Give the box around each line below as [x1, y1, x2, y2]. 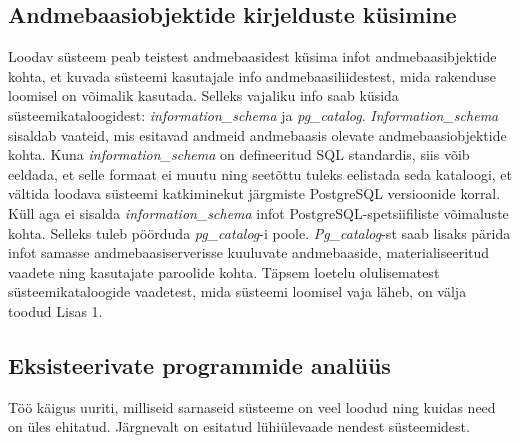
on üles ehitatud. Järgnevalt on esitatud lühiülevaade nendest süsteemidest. [8, 416, 470, 437]
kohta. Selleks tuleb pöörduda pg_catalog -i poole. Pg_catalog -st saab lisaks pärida [8, 222, 511, 243]
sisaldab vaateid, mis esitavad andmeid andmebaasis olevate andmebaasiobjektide [8, 124, 507, 145]
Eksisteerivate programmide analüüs [8, 349, 391, 380]
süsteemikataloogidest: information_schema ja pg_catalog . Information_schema [8, 104, 499, 125]
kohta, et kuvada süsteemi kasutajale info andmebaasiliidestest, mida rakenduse [8, 65, 496, 86]
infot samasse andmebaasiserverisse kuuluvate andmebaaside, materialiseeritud [8, 242, 490, 263]
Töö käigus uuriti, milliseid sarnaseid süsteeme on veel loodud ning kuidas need [8, 396, 496, 417]
